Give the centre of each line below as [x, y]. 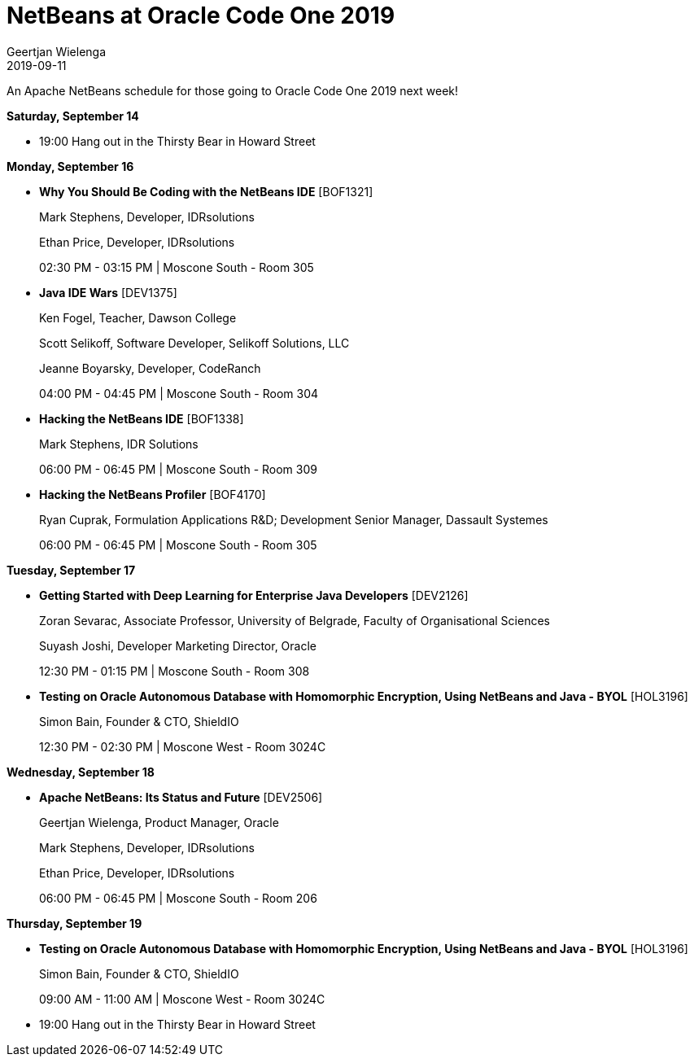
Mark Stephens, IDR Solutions [119, 444]
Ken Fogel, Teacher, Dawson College [138, 317]
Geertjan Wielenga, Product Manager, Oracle [159, 822]
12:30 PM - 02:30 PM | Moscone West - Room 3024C [183, 746]
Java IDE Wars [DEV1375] [108, 292]
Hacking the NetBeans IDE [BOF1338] [142, 418]
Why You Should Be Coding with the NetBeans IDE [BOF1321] [206, 191]
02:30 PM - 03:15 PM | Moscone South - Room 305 [177, 267]
